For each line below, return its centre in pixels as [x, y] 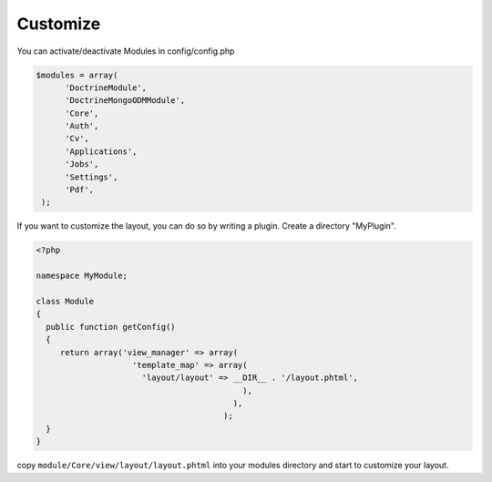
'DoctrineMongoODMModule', [125, 101]
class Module [65, 301]
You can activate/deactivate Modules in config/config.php [126, 51]
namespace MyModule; [82, 276]
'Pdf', [80, 190]
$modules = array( [77, 75]
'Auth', [82, 126]
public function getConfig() [111, 327]
